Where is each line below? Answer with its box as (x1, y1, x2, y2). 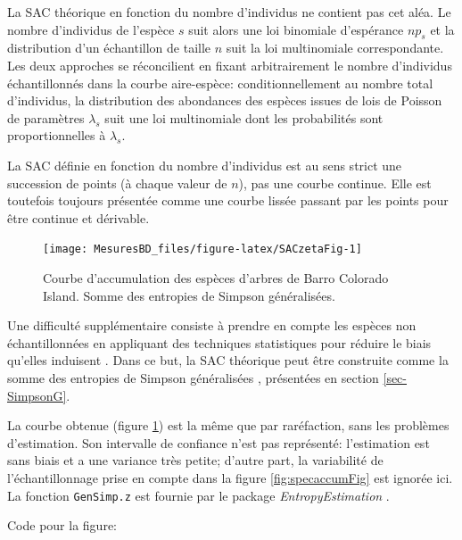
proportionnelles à (7, 126, 106, 145)
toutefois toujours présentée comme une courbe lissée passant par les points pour (7, 191, 449, 210)
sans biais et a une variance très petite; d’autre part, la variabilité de (7, 451, 384, 469)
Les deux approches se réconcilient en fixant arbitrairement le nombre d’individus (7, 55, 452, 74)
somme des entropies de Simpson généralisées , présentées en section (7, 368, 379, 386)
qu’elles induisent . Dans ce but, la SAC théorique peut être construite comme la (7, 351, 449, 370)
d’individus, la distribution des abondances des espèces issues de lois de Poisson (7, 91, 442, 110)
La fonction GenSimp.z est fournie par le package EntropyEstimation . (7, 486, 390, 504)
